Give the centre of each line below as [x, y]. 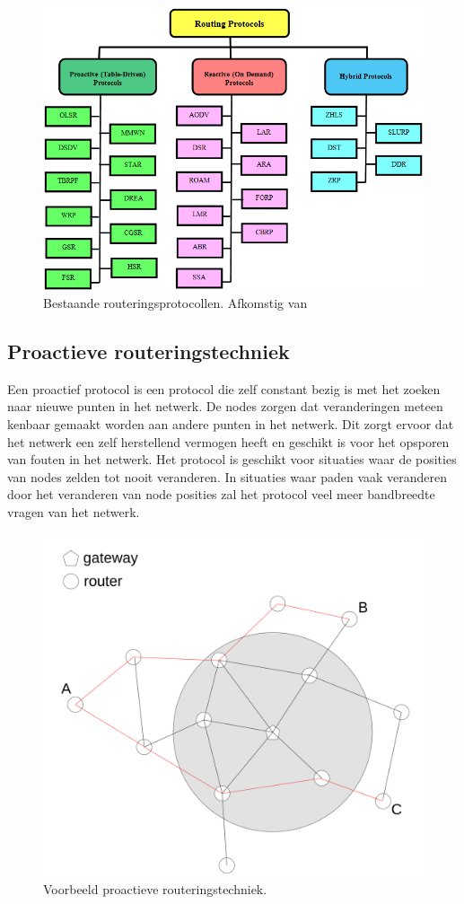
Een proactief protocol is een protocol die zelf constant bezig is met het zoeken [224, 388]
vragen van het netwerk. [74, 511]
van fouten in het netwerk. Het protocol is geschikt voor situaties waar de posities [232, 459]
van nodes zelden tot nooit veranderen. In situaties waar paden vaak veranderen [228, 476]
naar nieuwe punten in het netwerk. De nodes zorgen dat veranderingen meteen [225, 406]
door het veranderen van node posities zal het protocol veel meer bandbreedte [221, 494]
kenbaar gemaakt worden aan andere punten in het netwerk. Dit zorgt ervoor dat [231, 423]
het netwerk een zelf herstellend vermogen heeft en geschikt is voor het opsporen [228, 441]
